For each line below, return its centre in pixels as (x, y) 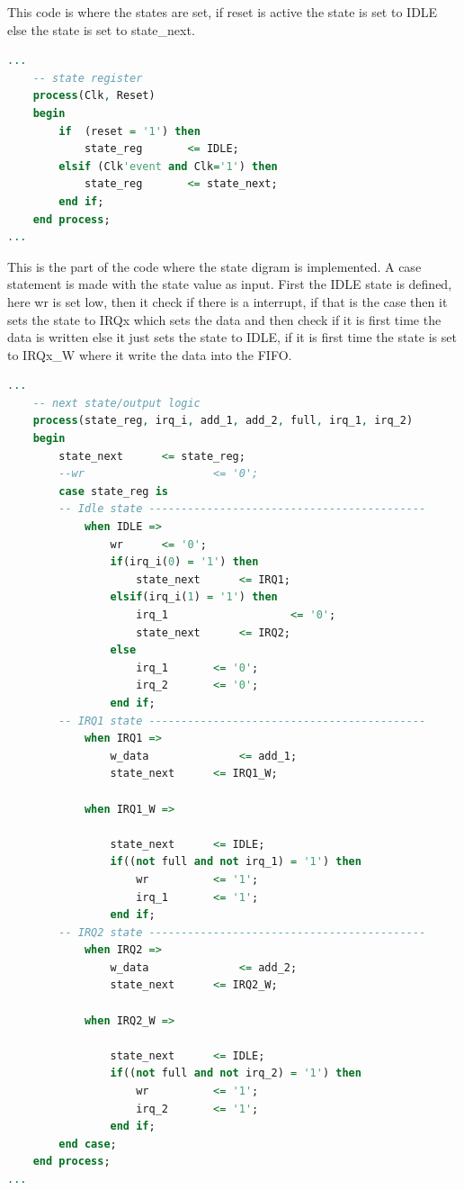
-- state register (88, 78)
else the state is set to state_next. (101, 29)
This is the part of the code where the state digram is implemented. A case (214, 266)
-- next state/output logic (116, 403)
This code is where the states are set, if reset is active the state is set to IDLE (223, 12)
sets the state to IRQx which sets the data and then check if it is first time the (224, 319)
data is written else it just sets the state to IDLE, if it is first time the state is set (232, 337)
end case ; (88, 1144)
